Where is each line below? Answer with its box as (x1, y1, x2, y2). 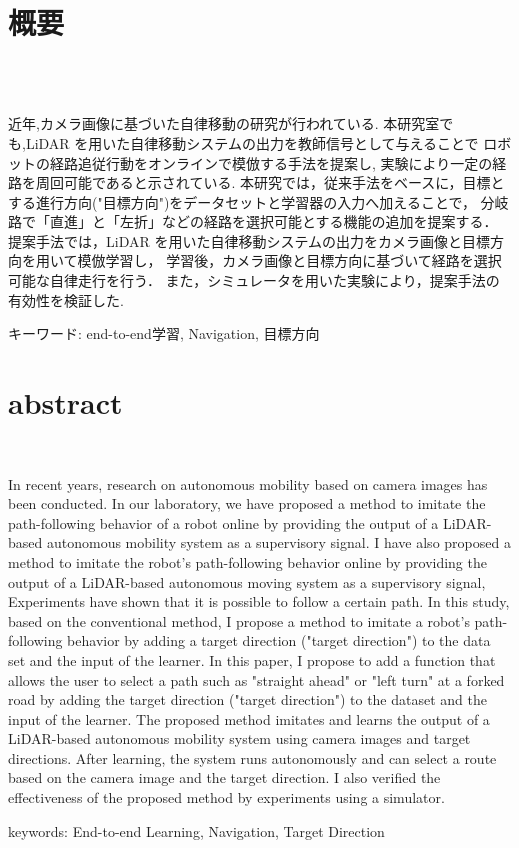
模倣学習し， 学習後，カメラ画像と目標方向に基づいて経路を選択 (77, 250, 502, 271)
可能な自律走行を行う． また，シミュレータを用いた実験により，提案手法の (8, 270, 500, 291)
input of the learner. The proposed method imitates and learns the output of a (8, 708, 490, 729)
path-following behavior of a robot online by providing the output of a (8, 512, 439, 533)
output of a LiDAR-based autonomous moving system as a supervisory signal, (8, 571, 486, 592)
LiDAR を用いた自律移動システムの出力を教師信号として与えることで (25, 132, 479, 153)
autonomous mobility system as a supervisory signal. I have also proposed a (46, 532, 511, 553)
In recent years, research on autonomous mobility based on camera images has (8, 473, 488, 494)
